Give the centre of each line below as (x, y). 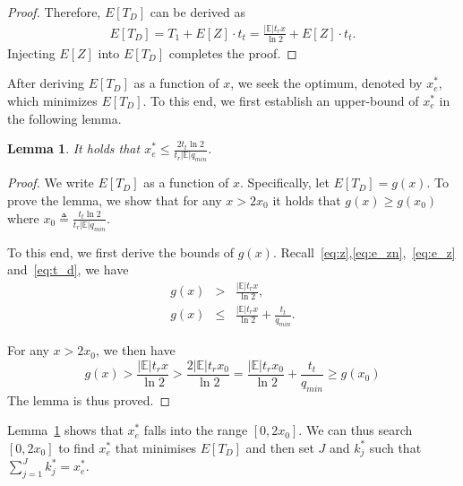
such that (395, 447)
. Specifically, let (284, 182)
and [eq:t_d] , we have (68, 269)
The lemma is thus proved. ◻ (89, 399)
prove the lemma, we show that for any (115, 200)
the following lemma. (64, 118)
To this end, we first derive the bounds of (121, 252)
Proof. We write (51, 182)
